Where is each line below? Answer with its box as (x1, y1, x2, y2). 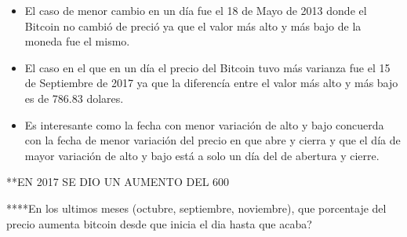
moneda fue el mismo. (24, 33, 130, 49)
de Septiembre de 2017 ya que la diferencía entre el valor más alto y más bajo (24, 75, 398, 91)
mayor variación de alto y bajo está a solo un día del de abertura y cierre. (24, 147, 380, 163)
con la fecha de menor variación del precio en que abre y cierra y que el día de (24, 132, 401, 148)
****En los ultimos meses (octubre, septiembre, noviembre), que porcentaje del (6, 199, 387, 216)
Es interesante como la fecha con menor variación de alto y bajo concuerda (24, 116, 384, 133)
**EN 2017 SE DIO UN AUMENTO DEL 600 (6, 173, 230, 190)
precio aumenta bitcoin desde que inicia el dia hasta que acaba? (6, 215, 312, 232)
